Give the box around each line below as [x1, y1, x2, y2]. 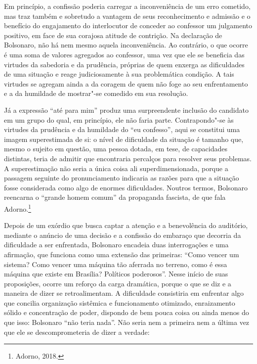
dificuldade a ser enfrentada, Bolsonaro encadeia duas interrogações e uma [4, 239, 229, 250]
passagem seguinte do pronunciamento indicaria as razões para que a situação [4, 173, 239, 183]
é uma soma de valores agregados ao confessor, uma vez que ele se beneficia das [4, 49, 245, 59]
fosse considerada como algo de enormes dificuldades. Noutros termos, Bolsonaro [4, 182, 248, 192]
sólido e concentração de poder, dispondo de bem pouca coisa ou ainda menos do [4, 307, 249, 318]
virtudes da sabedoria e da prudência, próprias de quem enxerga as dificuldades [4, 59, 245, 69]
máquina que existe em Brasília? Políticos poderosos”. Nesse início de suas [4, 269, 228, 279]
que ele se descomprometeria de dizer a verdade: [4, 326, 150, 337]
